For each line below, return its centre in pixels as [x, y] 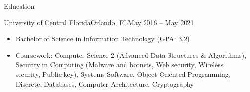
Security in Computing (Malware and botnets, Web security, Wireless [119, 64]
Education [19, 6]
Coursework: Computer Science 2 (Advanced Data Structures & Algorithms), [131, 55]
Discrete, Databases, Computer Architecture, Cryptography [105, 83]
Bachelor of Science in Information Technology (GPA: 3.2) [103, 39]
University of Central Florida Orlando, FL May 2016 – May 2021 [99, 22]
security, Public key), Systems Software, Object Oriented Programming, [123, 74]
